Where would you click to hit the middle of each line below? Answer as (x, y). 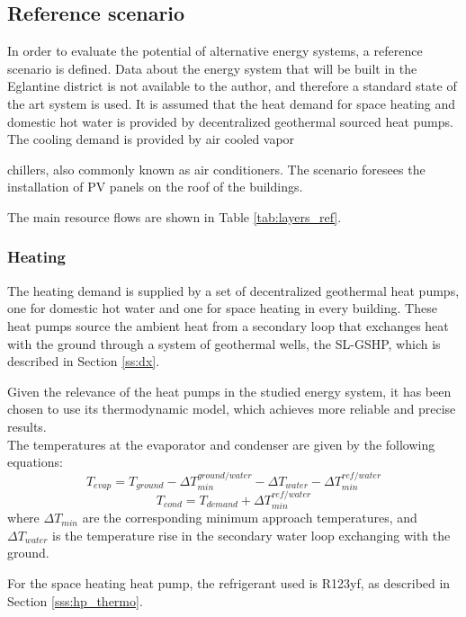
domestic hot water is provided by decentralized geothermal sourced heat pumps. (230, 121)
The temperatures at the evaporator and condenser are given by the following (221, 444)
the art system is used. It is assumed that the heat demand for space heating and (232, 103)
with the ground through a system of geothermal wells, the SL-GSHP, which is (224, 343)
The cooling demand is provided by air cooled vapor (151, 139)
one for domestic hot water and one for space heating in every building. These (222, 308)
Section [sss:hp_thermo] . (75, 600)
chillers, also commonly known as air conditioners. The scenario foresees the (216, 169)
